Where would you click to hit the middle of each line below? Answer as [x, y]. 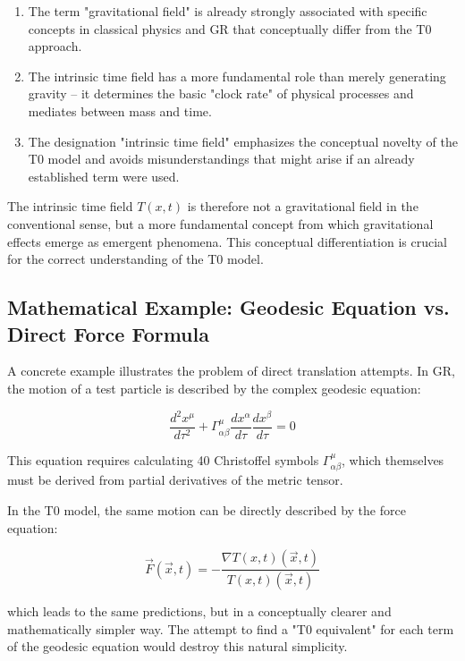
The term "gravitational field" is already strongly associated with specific [228, 11]
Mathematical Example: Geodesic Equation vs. [228, 307]
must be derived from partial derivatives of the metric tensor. [175, 480]
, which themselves [393, 460]
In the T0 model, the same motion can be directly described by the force [207, 510]
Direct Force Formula [108, 333]
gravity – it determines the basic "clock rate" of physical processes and [221, 93]
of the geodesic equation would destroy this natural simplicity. [178, 646]
